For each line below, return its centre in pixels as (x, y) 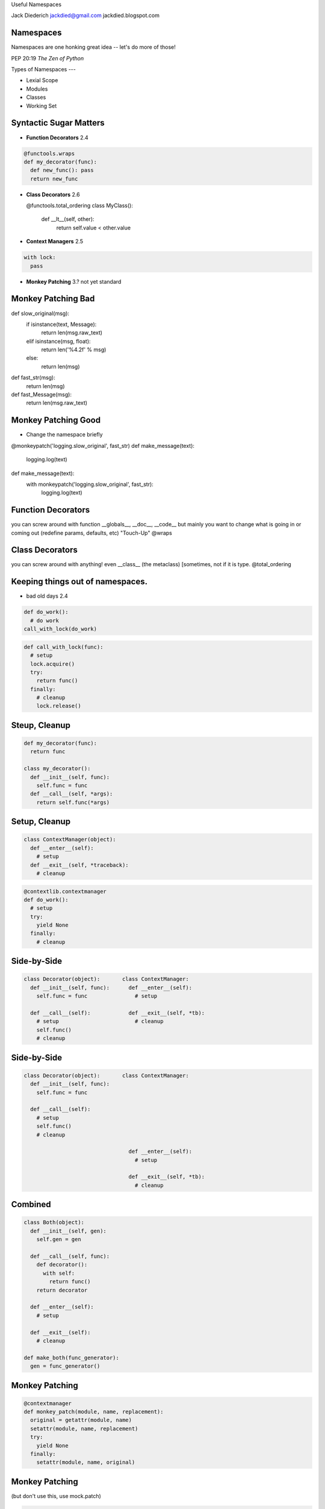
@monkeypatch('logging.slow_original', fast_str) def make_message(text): (103, 445)
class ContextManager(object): (70, 840)
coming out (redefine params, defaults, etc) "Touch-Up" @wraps (92, 533)
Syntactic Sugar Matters (58, 123)
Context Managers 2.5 (55, 241)
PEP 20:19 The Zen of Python (48, 58)
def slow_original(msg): (40, 313)
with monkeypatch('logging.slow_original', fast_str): (90, 484)
